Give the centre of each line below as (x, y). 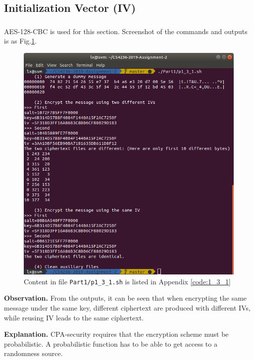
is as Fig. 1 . (21, 41)
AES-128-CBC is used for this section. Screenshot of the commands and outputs (126, 31)
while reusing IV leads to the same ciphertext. (74, 317)
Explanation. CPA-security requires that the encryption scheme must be (116, 334)
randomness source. (33, 353)
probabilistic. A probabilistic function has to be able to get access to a (111, 343)
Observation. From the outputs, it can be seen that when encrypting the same (126, 298)
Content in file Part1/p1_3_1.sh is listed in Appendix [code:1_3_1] (127, 281)
